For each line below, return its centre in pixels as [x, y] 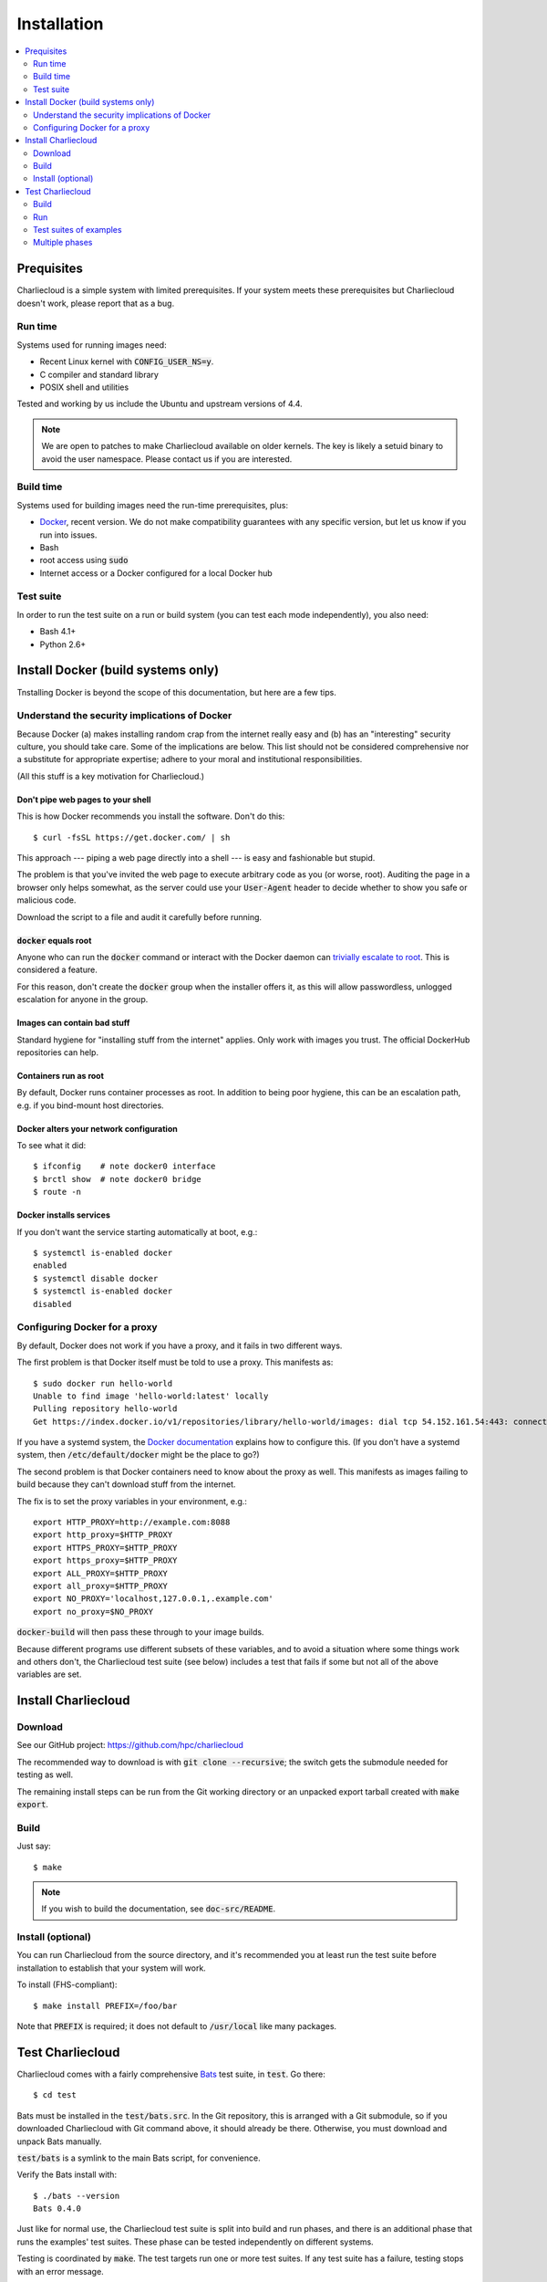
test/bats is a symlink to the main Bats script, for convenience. [139, 2158]
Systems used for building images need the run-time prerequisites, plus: [153, 505]
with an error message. [60, 2271]
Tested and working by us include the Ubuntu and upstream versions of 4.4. [160, 404]
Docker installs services [64, 1215]
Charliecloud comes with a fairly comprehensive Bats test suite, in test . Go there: [171, 2074]
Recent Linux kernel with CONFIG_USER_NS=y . [127, 361]
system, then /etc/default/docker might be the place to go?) [138, 1455]
